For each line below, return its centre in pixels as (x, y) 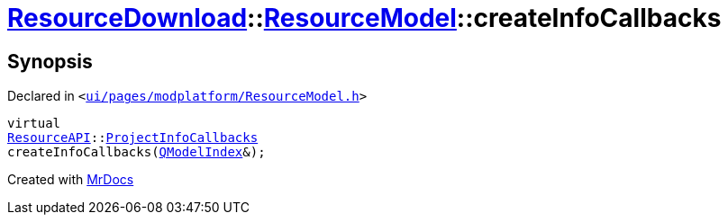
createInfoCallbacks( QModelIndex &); (136, 152)
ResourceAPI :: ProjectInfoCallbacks (133, 138)
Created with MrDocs (71, 180)
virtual (34, 124)
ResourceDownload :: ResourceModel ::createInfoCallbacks (364, 18)
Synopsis (50, 61)
